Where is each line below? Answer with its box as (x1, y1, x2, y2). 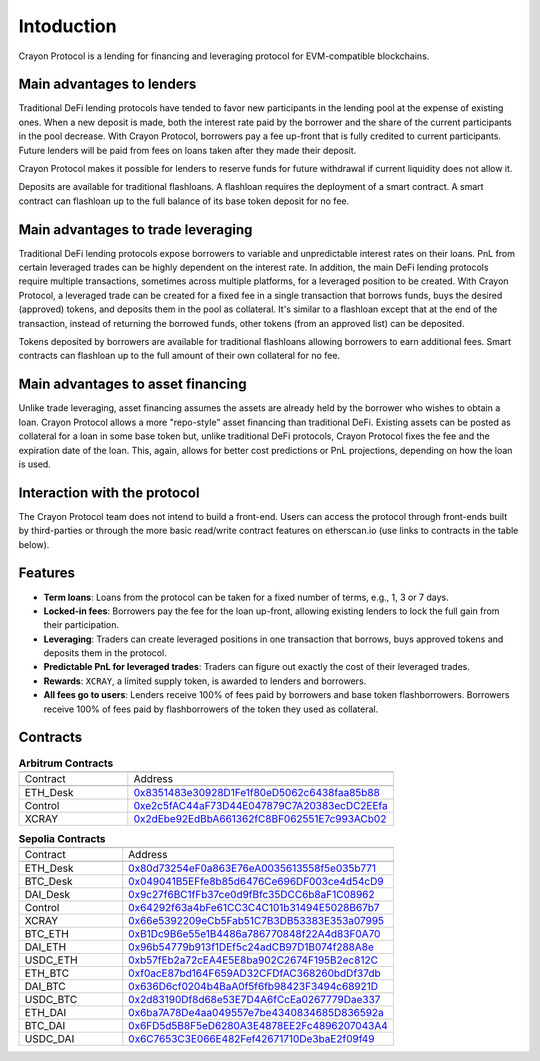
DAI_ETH (24, 940, 67, 954)
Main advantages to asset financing (18, 376, 247, 393)
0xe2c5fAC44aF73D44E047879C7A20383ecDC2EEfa (133, 798, 389, 812)
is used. (18, 458, 52, 470)
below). (18, 538, 50, 550)
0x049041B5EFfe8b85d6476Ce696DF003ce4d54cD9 (128, 875, 384, 889)
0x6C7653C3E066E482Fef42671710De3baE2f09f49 (128, 1032, 375, 1046)
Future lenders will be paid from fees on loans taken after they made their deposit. (18, 144, 357, 156)
